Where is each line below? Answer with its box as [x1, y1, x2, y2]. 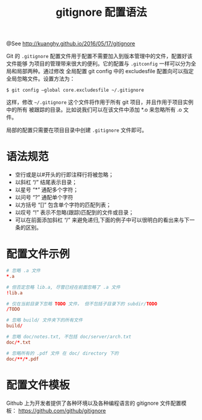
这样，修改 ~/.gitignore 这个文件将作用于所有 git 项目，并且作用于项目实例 [6, 99, 194, 106]
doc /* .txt [6, 339, 31, 345]
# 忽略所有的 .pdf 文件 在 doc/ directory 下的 [6, 350, 119, 357]
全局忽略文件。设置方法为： [6, 75, 75, 82]
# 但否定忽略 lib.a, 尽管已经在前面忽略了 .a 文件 [6, 284, 121, 290]
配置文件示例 [6, 247, 71, 261]
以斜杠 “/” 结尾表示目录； [14, 179, 77, 186]
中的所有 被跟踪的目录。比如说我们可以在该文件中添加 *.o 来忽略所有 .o [6, 106, 182, 114]
